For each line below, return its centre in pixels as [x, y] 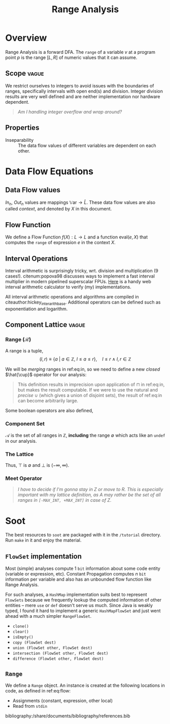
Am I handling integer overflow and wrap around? [70, 112]
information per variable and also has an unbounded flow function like [78, 579]
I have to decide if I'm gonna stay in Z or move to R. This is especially [90, 490]
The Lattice [20, 454]
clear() [21, 632]
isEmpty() [23, 637]
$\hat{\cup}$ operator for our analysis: [46, 375]
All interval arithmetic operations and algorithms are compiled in [72, 296]
